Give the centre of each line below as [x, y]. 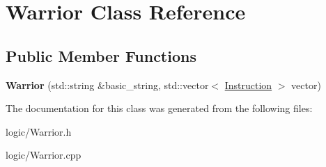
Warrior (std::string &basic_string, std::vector [107, 85]
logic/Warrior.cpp [44, 155]
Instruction [248, 85]
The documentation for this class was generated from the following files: [159, 108]
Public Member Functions [101, 55]
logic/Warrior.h [39, 131]
